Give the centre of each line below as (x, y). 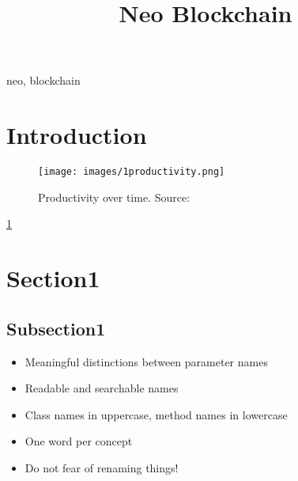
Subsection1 (56, 328)
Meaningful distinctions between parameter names (146, 361)
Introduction (77, 135)
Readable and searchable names (102, 388)
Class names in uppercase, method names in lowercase (156, 414)
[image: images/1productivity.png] (132, 172)
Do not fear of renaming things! (102, 467)
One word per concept (79, 441)
